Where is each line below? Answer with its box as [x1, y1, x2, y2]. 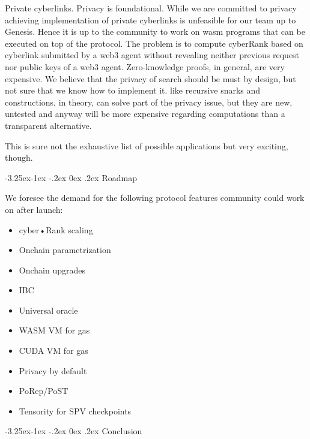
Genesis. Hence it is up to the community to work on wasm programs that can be [5, 25, 305, 38]
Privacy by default [19, 364, 87, 377]
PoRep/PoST [19, 384, 68, 397]
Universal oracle [19, 303, 78, 316]
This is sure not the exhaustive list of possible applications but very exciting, [5, 139, 288, 152]
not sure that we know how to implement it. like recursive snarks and [5, 84, 261, 97]
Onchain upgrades [19, 263, 85, 276]
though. [5, 151, 33, 164]
